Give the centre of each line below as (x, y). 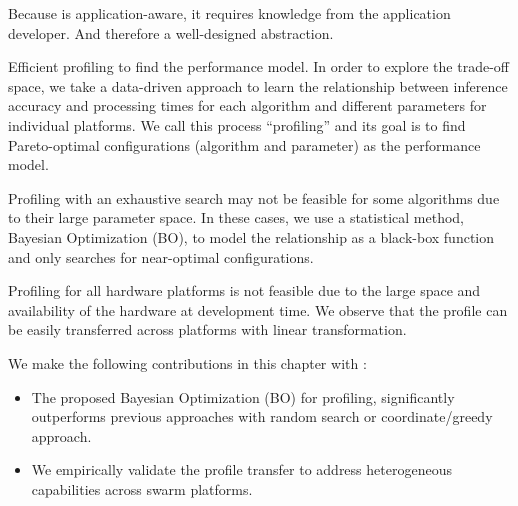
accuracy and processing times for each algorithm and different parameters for (247, 105)
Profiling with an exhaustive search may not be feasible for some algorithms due (254, 197)
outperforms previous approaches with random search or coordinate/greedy (262, 416)
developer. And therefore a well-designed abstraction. (171, 32)
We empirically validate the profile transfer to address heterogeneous (241, 469)
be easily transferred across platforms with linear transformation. (207, 329)
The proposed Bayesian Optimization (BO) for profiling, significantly (243, 396)
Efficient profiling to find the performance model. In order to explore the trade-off (258, 66)
